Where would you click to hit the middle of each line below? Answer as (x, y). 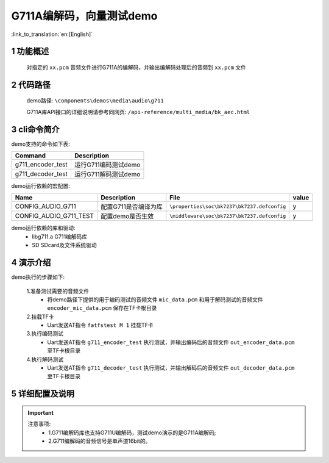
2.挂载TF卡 (40, 317)
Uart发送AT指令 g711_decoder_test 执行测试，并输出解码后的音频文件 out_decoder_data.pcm (171, 368)
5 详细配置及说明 (43, 394)
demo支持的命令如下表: (41, 144)
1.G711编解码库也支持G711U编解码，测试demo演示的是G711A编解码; (132, 432)
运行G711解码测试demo (107, 174)
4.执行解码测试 (45, 359)
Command (30, 156)
